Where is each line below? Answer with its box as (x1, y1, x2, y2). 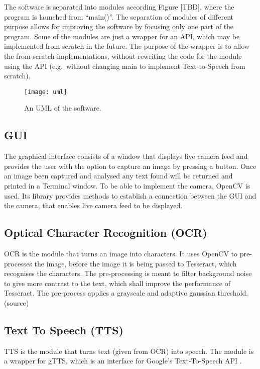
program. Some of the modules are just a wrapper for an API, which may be (4, 31, 240, 41)
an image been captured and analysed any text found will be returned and (4, 170, 233, 181)
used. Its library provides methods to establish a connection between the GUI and (4, 190, 256, 201)
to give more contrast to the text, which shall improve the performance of (4, 278, 231, 288)
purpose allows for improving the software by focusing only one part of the (4, 21, 234, 32)
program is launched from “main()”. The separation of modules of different (4, 11, 233, 22)
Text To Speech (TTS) (4, 322, 123, 337)
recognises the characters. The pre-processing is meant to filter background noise (4, 268, 252, 279)
